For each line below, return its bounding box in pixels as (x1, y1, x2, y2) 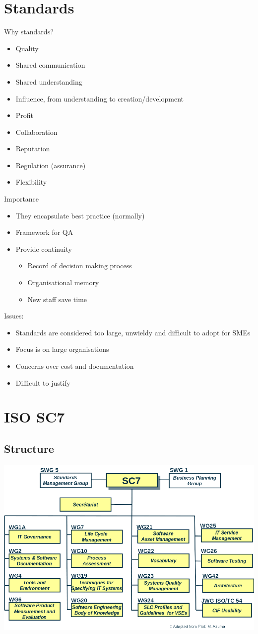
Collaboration (15, 126, 58, 137)
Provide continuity (15, 243, 72, 254)
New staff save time (27, 294, 87, 304)
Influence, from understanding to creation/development (15, 93, 184, 104)
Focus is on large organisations (15, 344, 109, 354)
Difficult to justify (15, 377, 70, 388)
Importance (4, 194, 39, 204)
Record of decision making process (27, 260, 132, 271)
